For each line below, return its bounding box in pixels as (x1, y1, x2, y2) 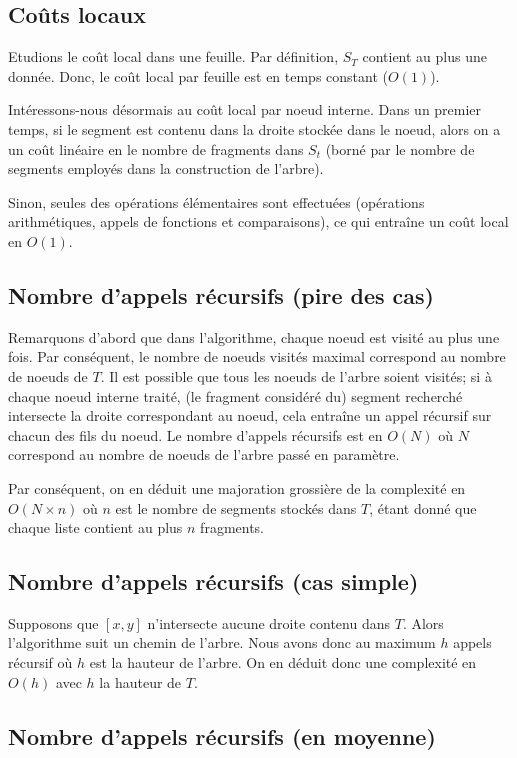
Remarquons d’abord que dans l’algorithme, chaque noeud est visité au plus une (8, 326, 500, 347)
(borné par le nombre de (325, 138, 475, 159)
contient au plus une (362, 46, 487, 67)
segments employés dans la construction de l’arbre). (8, 158, 324, 179)
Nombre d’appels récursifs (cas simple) (8, 566, 419, 597)
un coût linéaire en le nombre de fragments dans (8, 138, 304, 159)
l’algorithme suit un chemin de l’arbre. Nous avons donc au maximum (8, 632, 436, 653)
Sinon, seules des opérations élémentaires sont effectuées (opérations (8, 191, 425, 212)
